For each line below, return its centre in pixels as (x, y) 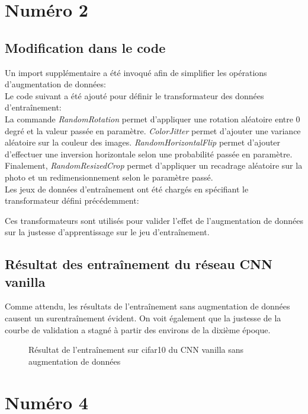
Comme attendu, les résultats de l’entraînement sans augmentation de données (147, 306)
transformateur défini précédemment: (72, 200)
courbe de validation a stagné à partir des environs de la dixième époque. (138, 329)
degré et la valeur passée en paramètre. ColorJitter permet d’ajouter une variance (153, 130)
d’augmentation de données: (55, 84)
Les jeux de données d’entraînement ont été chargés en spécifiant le (127, 189)
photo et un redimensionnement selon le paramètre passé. (109, 177)
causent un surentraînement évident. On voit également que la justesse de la (143, 318)
